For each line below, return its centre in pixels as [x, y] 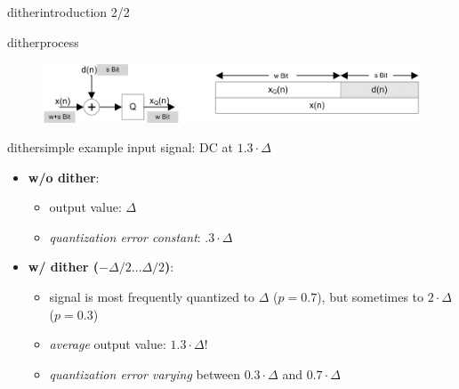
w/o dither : [64, 177]
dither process [43, 41]
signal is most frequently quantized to [152, 297]
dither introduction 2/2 [68, 12]
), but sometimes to [370, 297]
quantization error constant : [125, 236]
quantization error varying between [145, 373]
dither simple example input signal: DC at [120, 147]
